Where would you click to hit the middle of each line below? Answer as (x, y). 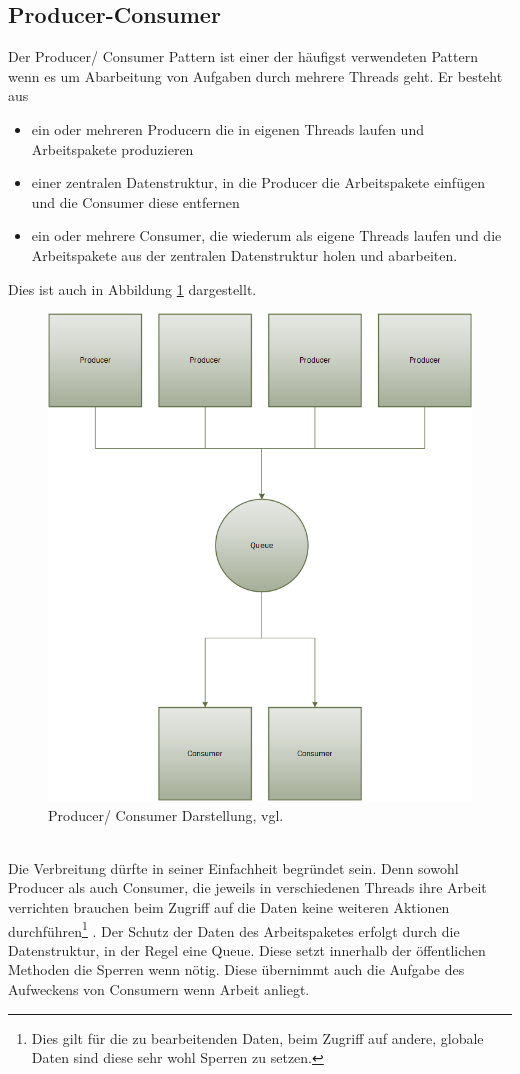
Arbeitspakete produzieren (112, 148)
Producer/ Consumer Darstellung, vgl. (166, 814)
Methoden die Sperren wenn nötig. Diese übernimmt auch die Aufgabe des (236, 969)
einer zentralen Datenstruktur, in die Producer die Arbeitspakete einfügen (258, 182)
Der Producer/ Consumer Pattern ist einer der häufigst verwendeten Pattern (243, 56)
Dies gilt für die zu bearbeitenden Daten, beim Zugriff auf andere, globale (257, 1037)
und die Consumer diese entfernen (135, 201)
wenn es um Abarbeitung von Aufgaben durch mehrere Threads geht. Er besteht (255, 75)
